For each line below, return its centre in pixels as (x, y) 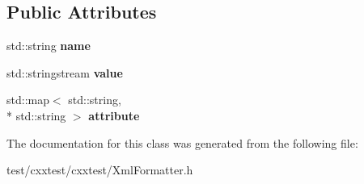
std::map (28, 100)
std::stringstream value (65, 72)
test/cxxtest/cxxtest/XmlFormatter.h (100, 170)
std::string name (49, 46)
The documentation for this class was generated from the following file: (182, 142)
